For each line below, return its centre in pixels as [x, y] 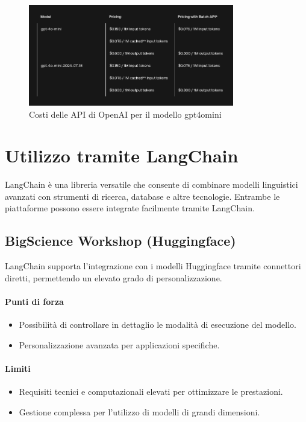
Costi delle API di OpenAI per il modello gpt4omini [125, 114]
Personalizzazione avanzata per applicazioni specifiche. [119, 344]
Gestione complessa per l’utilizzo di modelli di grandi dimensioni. [139, 411]
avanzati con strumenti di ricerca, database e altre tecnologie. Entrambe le [142, 196]
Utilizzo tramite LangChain [122, 155]
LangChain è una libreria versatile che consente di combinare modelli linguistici [151, 184]
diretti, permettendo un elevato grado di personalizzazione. [114, 277]
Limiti [18, 369]
